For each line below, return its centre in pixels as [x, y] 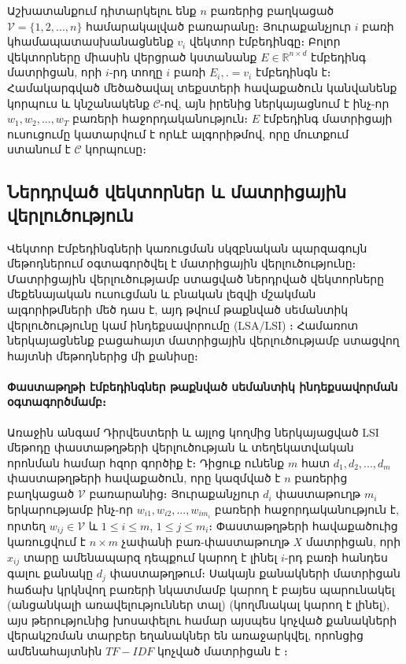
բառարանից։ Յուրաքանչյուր [174, 494]
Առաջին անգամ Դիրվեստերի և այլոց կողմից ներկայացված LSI [193, 432]
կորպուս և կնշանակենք [79, 103]
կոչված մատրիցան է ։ [222, 651]
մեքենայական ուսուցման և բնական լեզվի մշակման [162, 294]
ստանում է [39, 149]
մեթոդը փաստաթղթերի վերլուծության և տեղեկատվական [181, 447]
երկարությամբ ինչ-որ [70, 509]
